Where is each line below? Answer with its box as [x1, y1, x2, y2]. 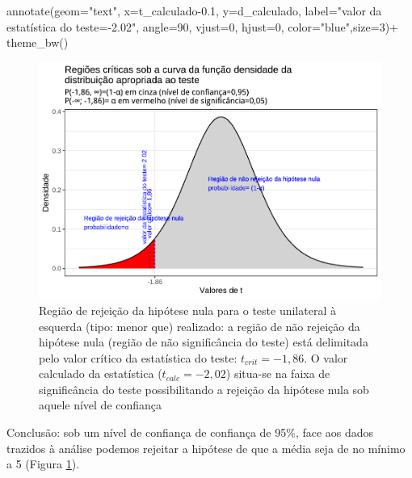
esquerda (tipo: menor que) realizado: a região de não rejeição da [39, 317, 360, 334]
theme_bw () [6, 34, 69, 51]
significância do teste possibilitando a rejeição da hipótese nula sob [39, 380, 369, 397]
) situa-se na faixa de [225, 365, 330, 382]
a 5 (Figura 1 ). [6, 455, 80, 472]
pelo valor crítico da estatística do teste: [39, 349, 238, 366]
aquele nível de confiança [39, 396, 162, 413]
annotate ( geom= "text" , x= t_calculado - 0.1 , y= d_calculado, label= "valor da [6, 2, 382, 19]
